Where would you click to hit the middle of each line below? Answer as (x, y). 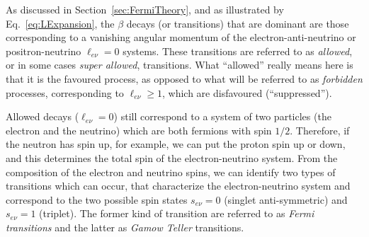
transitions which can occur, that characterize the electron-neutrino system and (178, 186)
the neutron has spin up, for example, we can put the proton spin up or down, (176, 144)
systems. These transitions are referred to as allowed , (238, 51)
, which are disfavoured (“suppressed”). (247, 92)
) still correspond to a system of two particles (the (222, 116)
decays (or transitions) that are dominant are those (238, 23)
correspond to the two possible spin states (97, 199)
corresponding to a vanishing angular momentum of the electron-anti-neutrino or (181, 37)
